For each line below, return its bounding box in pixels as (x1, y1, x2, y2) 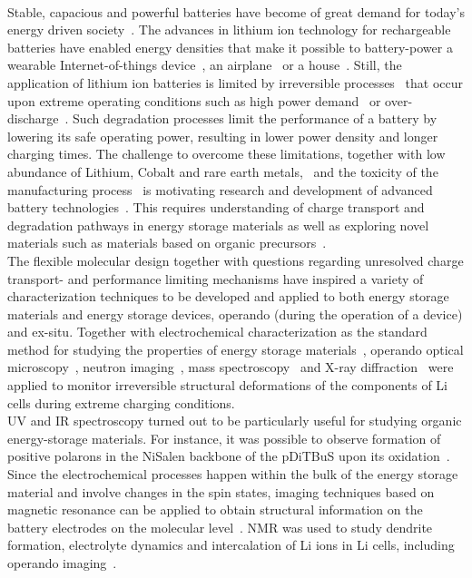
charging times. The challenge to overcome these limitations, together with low (7, 144, 446, 163)
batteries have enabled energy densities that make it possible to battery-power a (7, 37, 453, 56)
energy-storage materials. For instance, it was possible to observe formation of (7, 428, 441, 447)
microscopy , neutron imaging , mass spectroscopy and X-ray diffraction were (7, 358, 454, 377)
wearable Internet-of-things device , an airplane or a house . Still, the (7, 55, 402, 74)
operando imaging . (7, 554, 117, 572)
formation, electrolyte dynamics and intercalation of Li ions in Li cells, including (7, 535, 455, 554)
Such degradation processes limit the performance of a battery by (73, 109, 438, 128)
